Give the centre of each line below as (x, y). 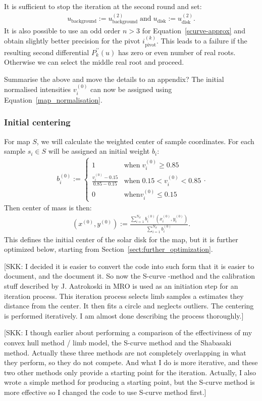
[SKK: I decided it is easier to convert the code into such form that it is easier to (129, 266)
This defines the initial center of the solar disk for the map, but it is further (121, 239)
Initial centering (37, 122)
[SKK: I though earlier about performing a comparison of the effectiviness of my (128, 332)
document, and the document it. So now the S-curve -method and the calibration (130, 276)
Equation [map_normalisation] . (53, 99)
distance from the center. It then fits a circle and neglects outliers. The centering (129, 306)
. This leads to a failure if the (202, 41)
